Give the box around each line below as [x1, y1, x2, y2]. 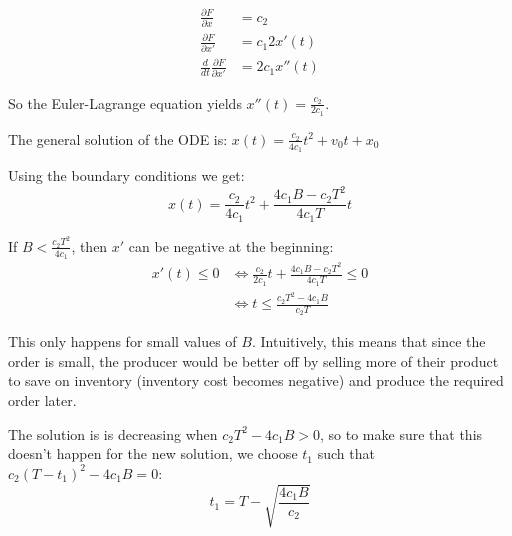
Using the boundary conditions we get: [8, 165, 245, 186]
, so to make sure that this [320, 423, 483, 444]
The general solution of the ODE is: [8, 128, 228, 149]
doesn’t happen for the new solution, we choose [8, 443, 298, 464]
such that [317, 443, 375, 464]
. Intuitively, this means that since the [251, 331, 486, 352]
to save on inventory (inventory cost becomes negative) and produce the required [8, 370, 504, 391]
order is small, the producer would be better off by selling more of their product [8, 350, 499, 371]
